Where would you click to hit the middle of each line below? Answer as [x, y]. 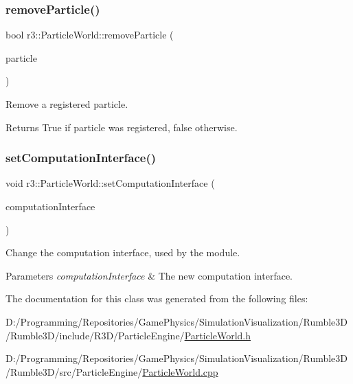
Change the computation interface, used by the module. [123, 252]
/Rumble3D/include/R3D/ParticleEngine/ [95, 335]
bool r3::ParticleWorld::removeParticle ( [90, 35]
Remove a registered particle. [67, 104]
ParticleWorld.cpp [180, 371]
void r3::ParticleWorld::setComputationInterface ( [110, 183]
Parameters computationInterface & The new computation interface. [149, 275]
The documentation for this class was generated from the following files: [157, 298]
